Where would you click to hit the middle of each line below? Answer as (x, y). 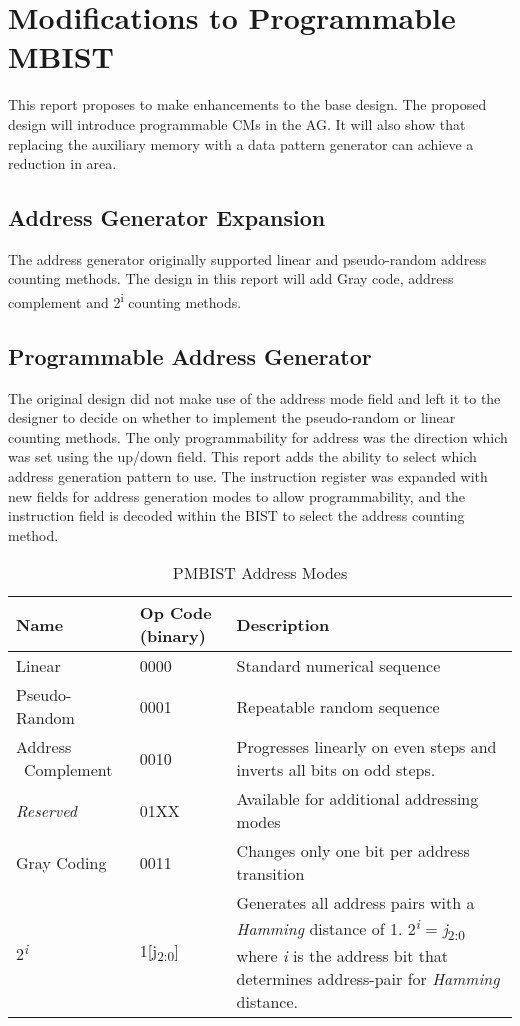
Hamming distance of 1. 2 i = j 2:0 (350, 929)
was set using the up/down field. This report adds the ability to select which (242, 456)
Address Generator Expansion (167, 217)
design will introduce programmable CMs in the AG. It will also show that (237, 123)
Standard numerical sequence (338, 666)
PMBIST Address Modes (260, 573)
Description (283, 624)
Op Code (175, 613)
